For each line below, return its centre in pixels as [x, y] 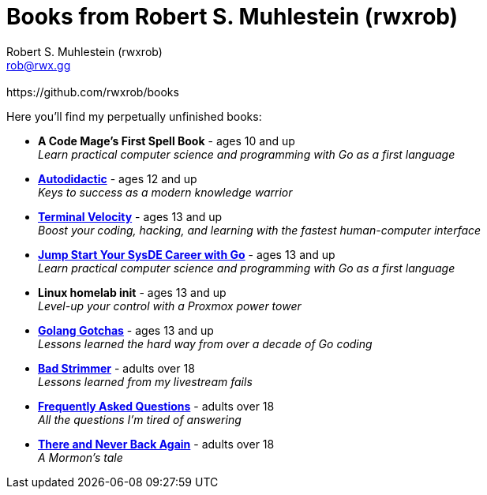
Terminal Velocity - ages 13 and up [130, 216]
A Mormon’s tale [81, 457]
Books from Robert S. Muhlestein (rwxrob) [232, 17]
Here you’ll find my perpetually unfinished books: [134, 116]
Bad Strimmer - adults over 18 [116, 368]
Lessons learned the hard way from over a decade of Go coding [205, 343]
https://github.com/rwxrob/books [93, 92]
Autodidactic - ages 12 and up [118, 178]
